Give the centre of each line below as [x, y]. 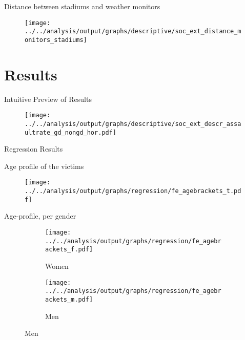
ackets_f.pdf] [69, 250]
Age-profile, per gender [40, 216]
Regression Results [34, 149]
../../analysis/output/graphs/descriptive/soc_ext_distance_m [133, 31]
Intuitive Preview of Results [48, 99]
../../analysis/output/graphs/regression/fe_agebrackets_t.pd [133, 191]
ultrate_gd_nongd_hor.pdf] [70, 132]
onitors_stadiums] [56, 40]
